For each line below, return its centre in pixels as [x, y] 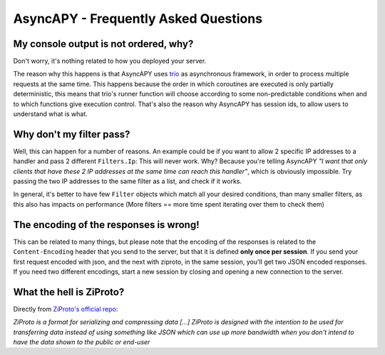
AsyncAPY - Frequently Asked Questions [138, 19]
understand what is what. [51, 114]
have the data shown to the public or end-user [82, 342]
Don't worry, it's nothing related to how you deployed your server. [110, 61]
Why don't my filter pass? [72, 134]
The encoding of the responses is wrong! [106, 225]
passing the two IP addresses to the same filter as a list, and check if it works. [128, 181]
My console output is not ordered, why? [103, 44]
